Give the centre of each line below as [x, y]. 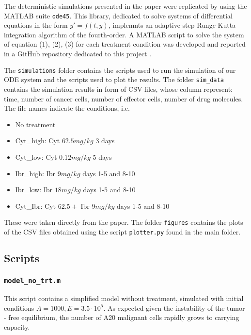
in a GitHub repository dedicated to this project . [78, 54]
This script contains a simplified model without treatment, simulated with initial [124, 298]
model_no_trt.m [32, 281]
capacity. [17, 327]
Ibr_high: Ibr [35, 173]
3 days [105, 141]
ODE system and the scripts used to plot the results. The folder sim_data [114, 79]
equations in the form [36, 25]
